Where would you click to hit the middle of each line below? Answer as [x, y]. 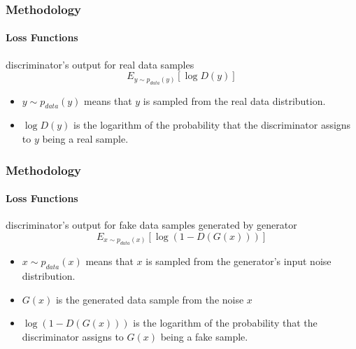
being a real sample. [85, 139]
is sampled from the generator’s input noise [238, 261]
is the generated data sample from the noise [150, 299]
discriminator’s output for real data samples [100, 64]
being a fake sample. [204, 336]
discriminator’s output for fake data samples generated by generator [151, 225]
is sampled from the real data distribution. [234, 100]
